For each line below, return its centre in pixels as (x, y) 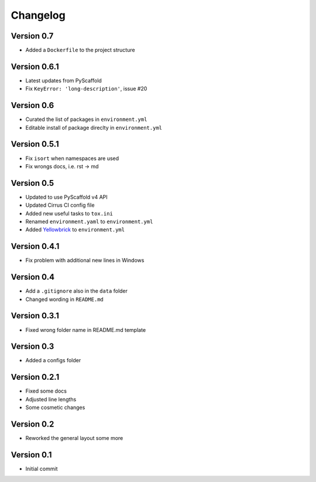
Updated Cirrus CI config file (60, 205)
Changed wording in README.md (64, 299)
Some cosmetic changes (55, 408)
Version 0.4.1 (35, 246)
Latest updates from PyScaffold (63, 80)
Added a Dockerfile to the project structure (80, 50)
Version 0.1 (31, 455)
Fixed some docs (46, 391)
